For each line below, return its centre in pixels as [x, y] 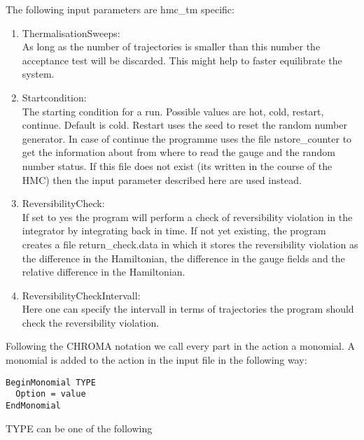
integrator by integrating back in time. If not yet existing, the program [174, 230]
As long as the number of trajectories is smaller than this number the [171, 47]
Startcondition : [54, 97]
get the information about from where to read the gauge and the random [178, 152]
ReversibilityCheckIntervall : [81, 295]
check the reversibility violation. [91, 322]
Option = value [51, 394]
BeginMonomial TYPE [51, 382]
